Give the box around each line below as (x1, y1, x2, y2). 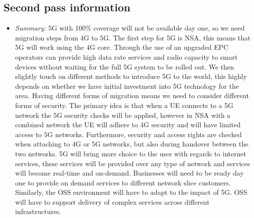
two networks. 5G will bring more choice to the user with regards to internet (15, 148, 247, 158)
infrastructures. (15, 206, 62, 217)
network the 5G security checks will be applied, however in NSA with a (15, 109, 231, 120)
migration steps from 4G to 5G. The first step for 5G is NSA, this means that (15, 32, 251, 42)
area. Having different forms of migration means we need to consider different (15, 90, 249, 101)
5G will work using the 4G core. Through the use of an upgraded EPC (15, 42, 228, 52)
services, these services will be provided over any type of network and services (15, 158, 250, 168)
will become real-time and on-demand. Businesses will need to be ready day (15, 168, 244, 178)
